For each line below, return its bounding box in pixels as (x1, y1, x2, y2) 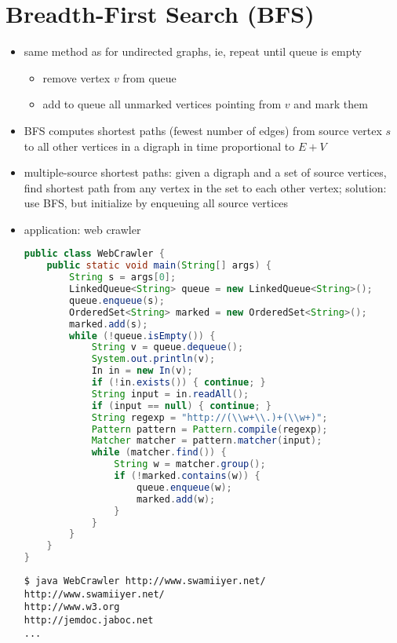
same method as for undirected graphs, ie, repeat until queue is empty (24, 43, 362, 60)
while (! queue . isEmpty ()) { (69, 330, 216, 342)
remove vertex (42, 69, 111, 86)
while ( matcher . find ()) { (91, 447, 227, 459)
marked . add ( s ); (69, 318, 148, 330)
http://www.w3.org (24, 601, 120, 613)
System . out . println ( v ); (91, 353, 216, 365)
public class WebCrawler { (24, 248, 165, 260)
